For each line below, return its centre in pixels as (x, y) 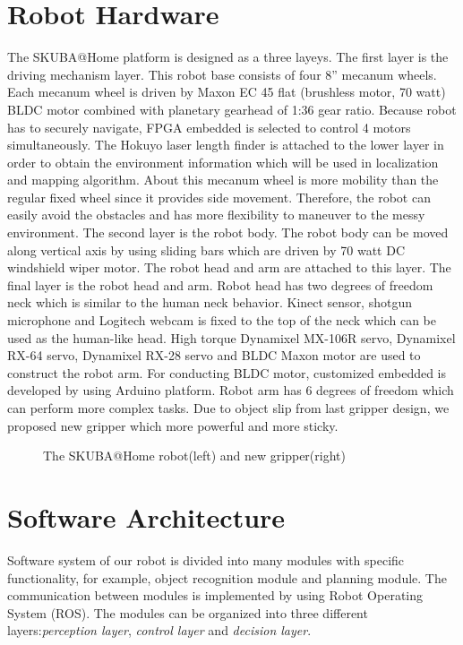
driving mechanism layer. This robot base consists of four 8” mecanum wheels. (222, 74)
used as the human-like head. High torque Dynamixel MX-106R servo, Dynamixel (231, 337)
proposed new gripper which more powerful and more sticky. (173, 425)
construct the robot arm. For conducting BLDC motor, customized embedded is (227, 372)
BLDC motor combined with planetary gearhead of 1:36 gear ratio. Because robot (232, 109)
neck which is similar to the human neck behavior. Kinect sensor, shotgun (210, 302)
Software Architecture (146, 516)
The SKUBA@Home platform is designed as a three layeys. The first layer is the (228, 57)
